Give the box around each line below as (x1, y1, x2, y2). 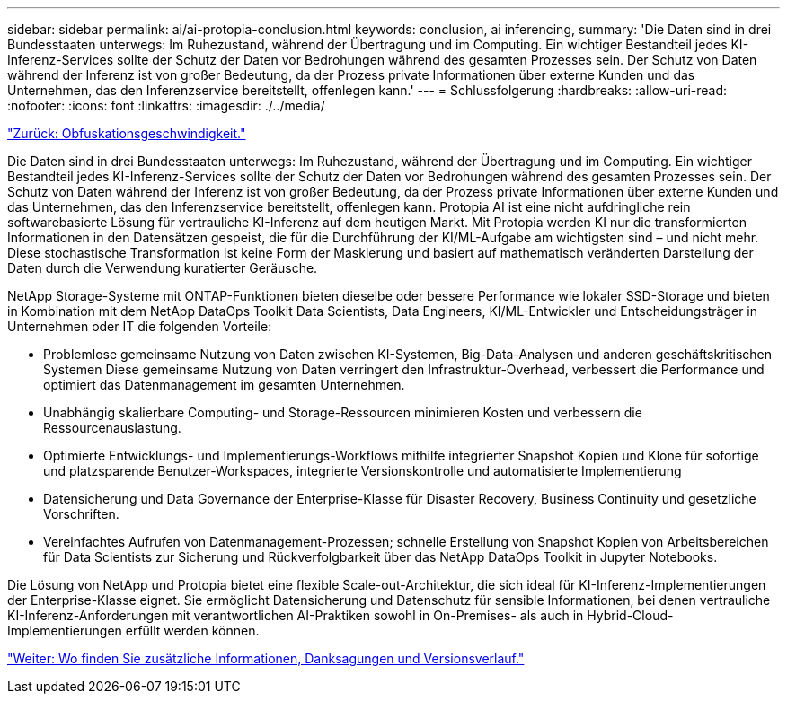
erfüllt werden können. (125, 623, 260, 638)
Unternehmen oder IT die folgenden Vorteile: (7, 319, 272, 334)
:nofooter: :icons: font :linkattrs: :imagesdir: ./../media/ (7, 98, 325, 113)
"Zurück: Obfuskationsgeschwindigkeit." (7, 126, 246, 141)
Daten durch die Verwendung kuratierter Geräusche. (7, 260, 318, 276)
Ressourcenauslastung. (43, 420, 181, 435)
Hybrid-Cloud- (587, 608, 674, 623)
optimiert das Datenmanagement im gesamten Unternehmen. (43, 377, 405, 392)
